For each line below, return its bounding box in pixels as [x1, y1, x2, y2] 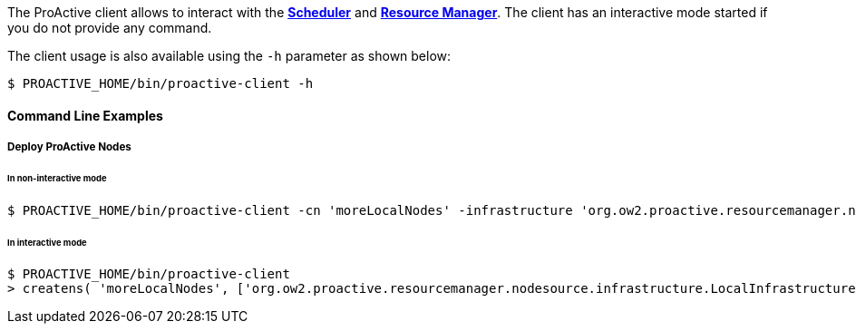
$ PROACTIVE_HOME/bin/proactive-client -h [7, 76, 314, 91]
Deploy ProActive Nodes [7, 141, 131, 153]
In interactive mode [7, 237, 87, 248]
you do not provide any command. [7, 20, 212, 35]
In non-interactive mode [7, 172, 107, 183]
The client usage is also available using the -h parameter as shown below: [7, 48, 452, 63]
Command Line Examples [7, 107, 163, 123]
